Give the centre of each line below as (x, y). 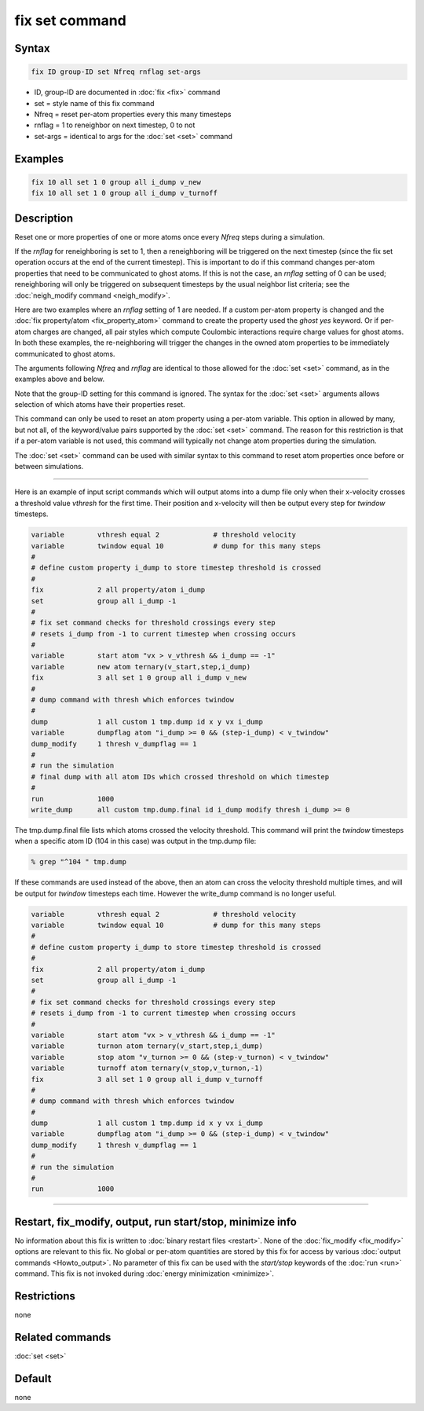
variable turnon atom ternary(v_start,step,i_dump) (147, 1046)
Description (44, 218)
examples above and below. (60, 379)
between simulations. (49, 467)
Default (33, 1378)
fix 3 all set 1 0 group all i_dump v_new (139, 678)
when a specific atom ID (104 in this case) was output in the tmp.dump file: (135, 841)
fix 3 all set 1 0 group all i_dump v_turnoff (147, 1079)
